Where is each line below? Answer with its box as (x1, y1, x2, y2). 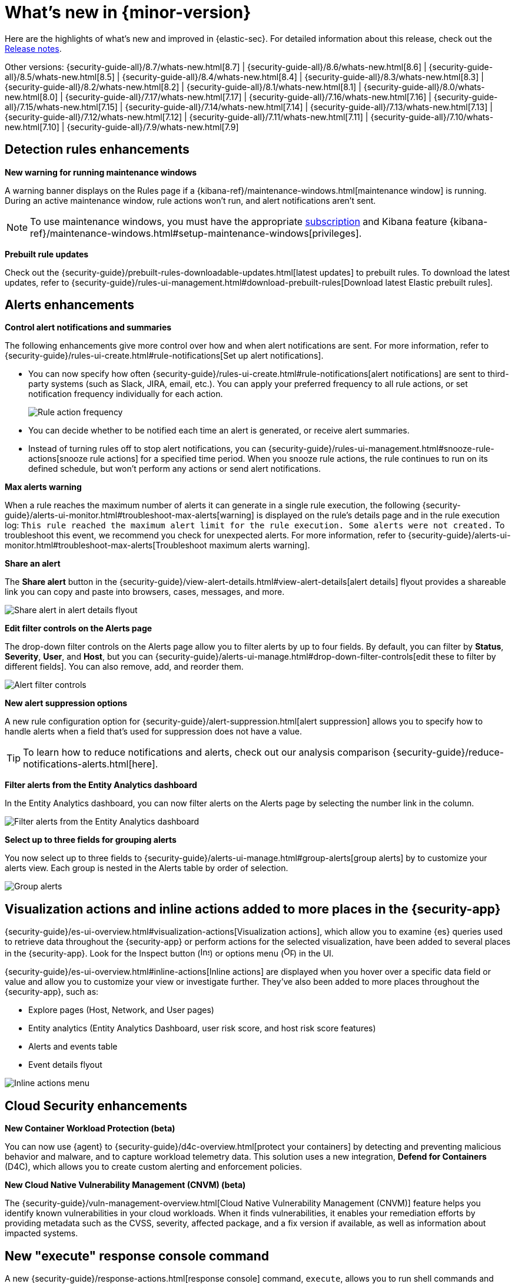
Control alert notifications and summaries (5, 322, 172, 333)
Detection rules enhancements (5, 142, 190, 157)
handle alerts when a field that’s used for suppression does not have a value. (5, 726, 302, 737)
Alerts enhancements (5, 297, 134, 313)
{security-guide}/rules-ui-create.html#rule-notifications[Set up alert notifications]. (5, 350, 324, 361)
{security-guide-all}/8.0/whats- (363, 81, 485, 92)
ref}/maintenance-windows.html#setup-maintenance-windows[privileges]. (30, 227, 362, 239)
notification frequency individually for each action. (28, 389, 223, 399)
